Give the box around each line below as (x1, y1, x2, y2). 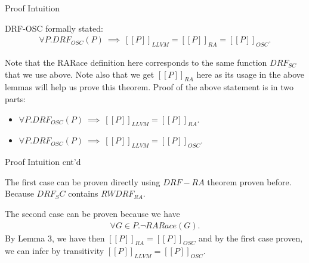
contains (68, 187, 98, 200)
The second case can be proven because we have (5, 207, 180, 219)
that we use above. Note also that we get (5, 68, 154, 80)
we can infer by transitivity (5, 244, 104, 257)
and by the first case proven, (199, 231, 303, 244)
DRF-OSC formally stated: (5, 22, 103, 34)
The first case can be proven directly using (5, 175, 160, 188)
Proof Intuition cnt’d (5, 155, 81, 168)
